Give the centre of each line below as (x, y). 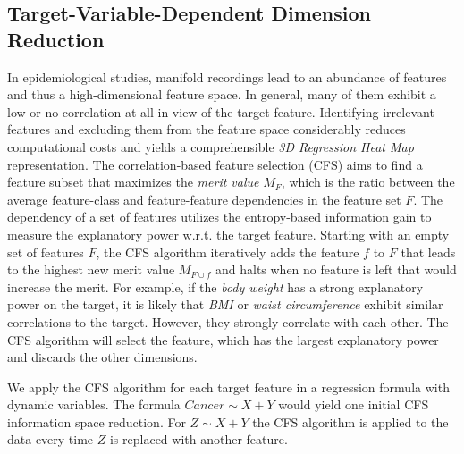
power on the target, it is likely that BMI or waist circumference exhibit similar (225, 304)
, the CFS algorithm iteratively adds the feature (228, 252)
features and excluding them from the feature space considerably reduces (207, 129)
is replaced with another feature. (198, 439)
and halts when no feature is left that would (336, 269)
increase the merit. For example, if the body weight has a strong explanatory (215, 286)
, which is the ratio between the (368, 182)
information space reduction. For (97, 421)
